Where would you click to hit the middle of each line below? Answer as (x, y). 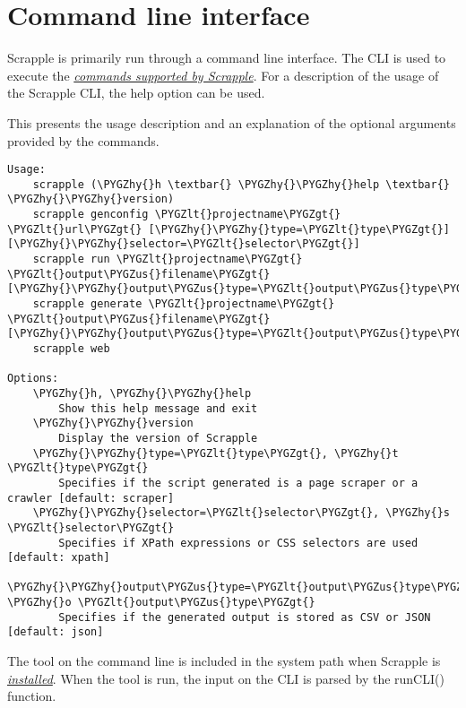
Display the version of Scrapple (158, 438)
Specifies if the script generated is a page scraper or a (238, 483)
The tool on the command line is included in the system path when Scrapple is (224, 661)
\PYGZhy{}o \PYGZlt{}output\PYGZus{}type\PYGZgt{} (161, 603)
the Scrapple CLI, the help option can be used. (136, 93)
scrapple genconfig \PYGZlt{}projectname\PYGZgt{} (187, 215)
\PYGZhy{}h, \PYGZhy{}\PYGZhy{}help (142, 393)
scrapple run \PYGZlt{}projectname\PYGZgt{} (168, 259)
